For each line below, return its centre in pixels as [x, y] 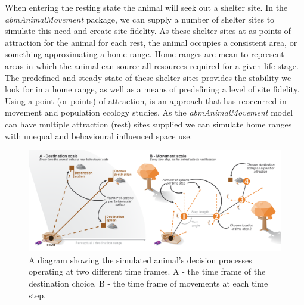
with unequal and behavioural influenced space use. [99, 136]
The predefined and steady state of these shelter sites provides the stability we [148, 77]
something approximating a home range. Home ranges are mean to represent [145, 54]
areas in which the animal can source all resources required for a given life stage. [152, 65]
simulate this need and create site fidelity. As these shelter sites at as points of [148, 31]
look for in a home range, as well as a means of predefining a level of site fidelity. [152, 89]
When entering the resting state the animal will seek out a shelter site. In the [146, 7]
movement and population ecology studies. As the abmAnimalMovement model [149, 112]
